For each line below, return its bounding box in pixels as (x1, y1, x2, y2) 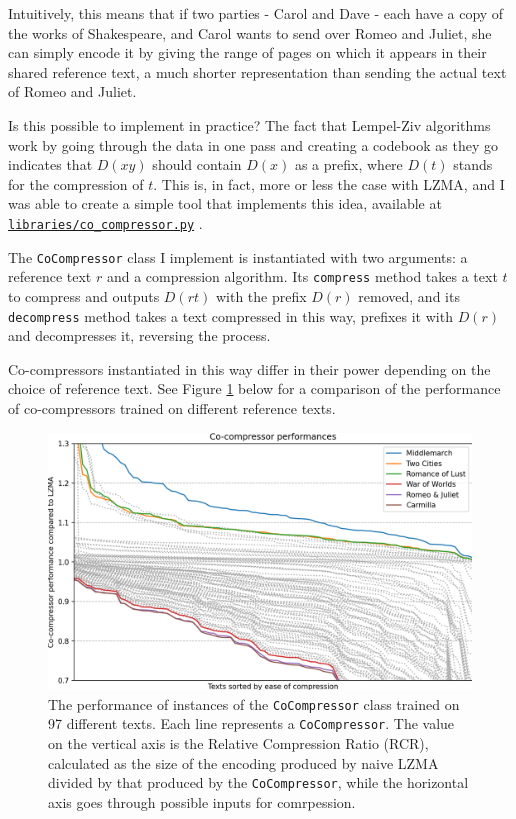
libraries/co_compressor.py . (8, 212, 203, 233)
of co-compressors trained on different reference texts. (8, 397, 336, 418)
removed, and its (358, 285, 460, 306)
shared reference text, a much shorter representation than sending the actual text (8, 61, 507, 82)
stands (453, 154, 493, 175)
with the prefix (215, 285, 307, 306)
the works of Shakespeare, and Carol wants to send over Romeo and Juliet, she (8, 22, 492, 43)
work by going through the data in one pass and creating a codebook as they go (8, 134, 498, 155)
